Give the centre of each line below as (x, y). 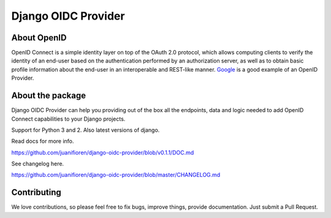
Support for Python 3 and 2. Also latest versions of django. (86, 130)
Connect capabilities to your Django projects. (68, 119)
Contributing (36, 193)
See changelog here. (38, 164)
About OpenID (39, 38)
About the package (48, 96)
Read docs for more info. (43, 141)
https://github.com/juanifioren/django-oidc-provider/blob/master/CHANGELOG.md (116, 175)
